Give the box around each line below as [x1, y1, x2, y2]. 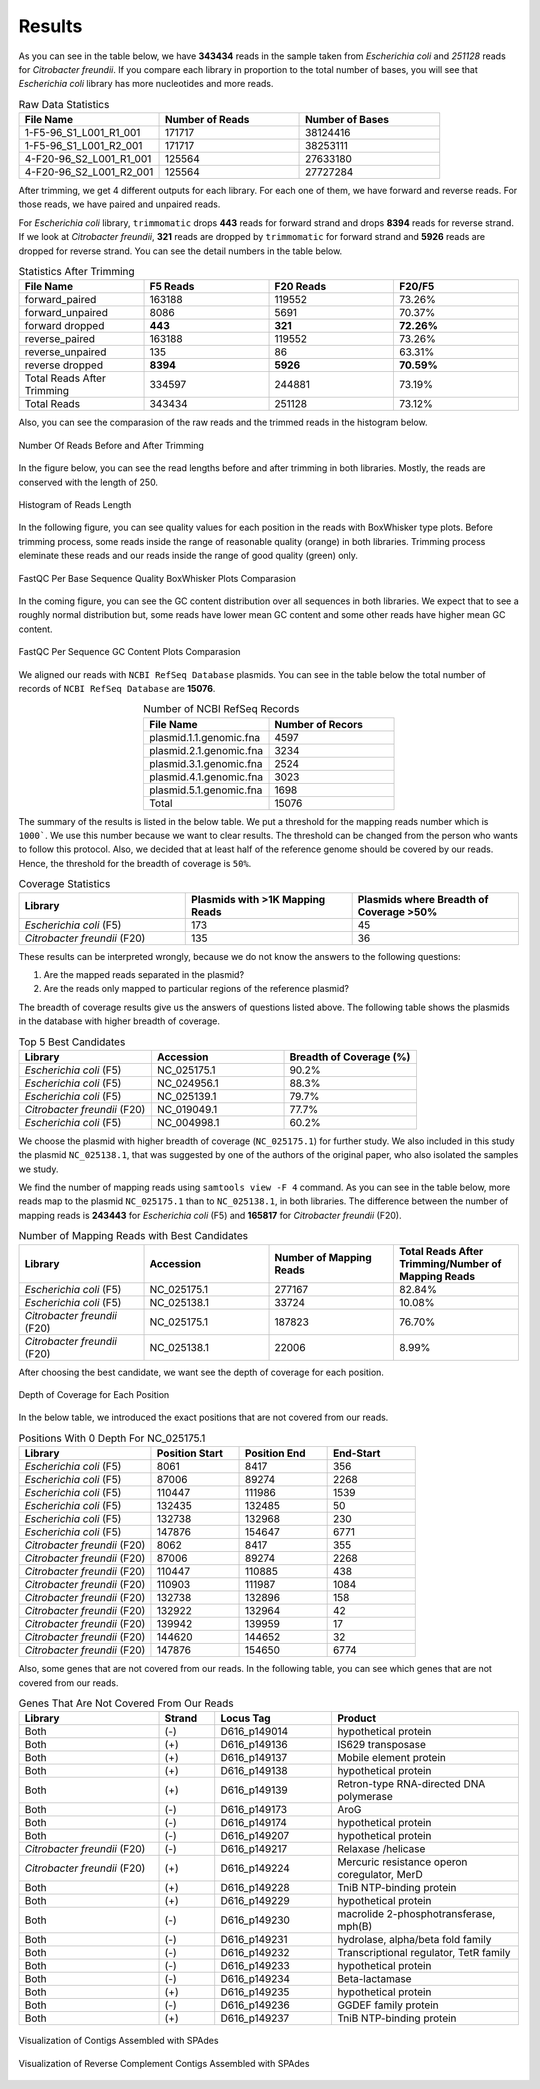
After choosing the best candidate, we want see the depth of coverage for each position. [18, 1366, 385, 1378]
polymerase [336, 1790, 394, 1804]
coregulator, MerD [336, 1868, 424, 1882]
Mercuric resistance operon [336, 1855, 468, 1869]
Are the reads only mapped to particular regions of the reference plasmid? [43, 983, 350, 995]
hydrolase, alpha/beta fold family [336, 1933, 492, 1947]
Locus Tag [220, 1711, 271, 1725]
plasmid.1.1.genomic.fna [149, 730, 261, 744]
